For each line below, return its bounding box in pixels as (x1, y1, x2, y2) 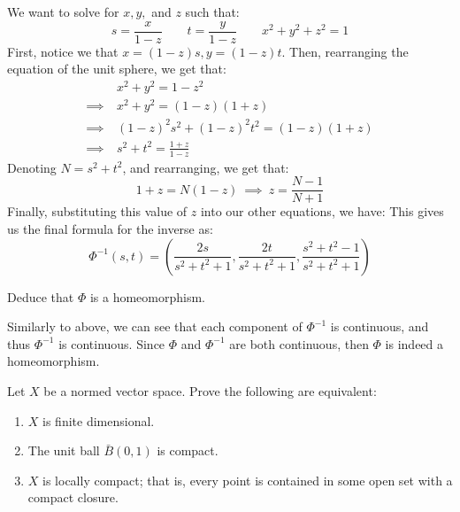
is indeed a (385, 334, 444, 353)
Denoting (7, 158, 57, 176)
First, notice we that (7, 42, 119, 60)
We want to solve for (7, 3, 119, 20)
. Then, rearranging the (281, 42, 409, 60)
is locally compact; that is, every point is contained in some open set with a (42, 470, 453, 489)
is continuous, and (330, 317, 429, 336)
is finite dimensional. (42, 411, 155, 430)
